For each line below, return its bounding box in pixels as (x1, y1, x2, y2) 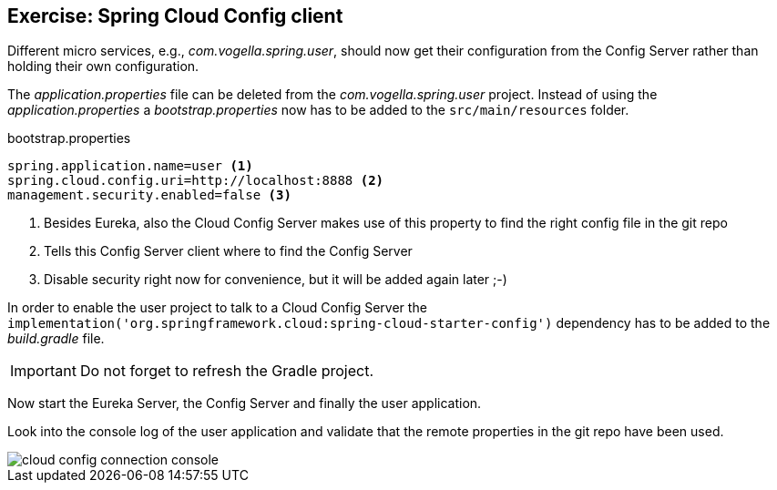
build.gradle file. (7, 331, 105, 347)
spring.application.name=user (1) (7, 158, 253, 174)
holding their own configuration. (7, 58, 199, 75)
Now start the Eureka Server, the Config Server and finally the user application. (7, 395, 482, 412)
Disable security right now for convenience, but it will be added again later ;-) (44, 271, 507, 288)
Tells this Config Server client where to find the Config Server (44, 243, 413, 260)
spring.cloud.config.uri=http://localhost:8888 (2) (7, 173, 384, 189)
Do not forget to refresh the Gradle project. (79, 362, 374, 381)
